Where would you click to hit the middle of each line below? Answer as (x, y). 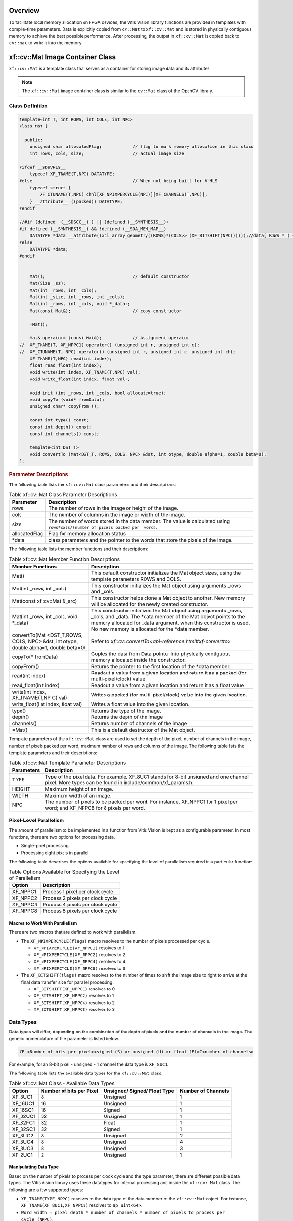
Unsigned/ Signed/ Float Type (139, 1091)
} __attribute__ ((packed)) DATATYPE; (76, 201)
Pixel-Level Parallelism (37, 821)
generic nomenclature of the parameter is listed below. (64, 1038)
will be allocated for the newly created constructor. (150, 604)
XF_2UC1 (22, 1155)
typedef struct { (50, 188)
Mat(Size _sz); (48, 284)
